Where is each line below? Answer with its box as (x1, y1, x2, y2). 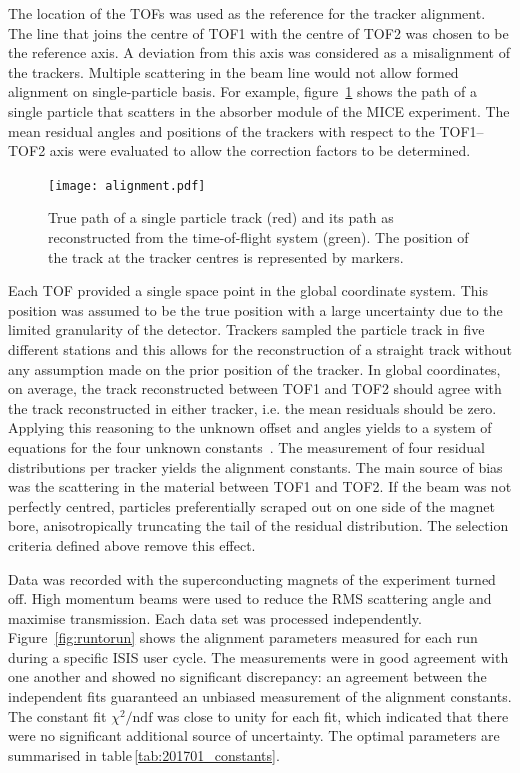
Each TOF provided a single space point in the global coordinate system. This (8, 280, 488, 301)
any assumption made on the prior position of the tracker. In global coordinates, (8, 358, 501, 379)
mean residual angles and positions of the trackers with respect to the (8, 120, 435, 141)
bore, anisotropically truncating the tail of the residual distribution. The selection (8, 515, 509, 536)
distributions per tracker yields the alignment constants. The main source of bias (8, 456, 503, 477)
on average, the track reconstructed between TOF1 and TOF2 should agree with (8, 378, 502, 399)
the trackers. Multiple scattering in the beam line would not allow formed (8, 61, 459, 82)
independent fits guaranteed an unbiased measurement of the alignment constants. (8, 686, 512, 707)
